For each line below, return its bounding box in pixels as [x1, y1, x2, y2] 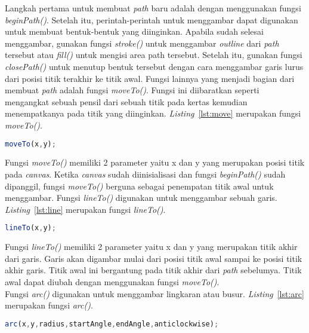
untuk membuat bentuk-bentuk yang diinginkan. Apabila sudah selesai [5, 25, 264, 38]
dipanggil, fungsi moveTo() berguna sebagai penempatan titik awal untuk [5, 179, 274, 192]
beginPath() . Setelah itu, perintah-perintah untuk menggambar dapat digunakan [5, 13, 298, 26]
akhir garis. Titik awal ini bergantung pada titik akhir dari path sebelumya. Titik [5, 264, 302, 276]
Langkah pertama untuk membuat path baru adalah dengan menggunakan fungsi [5, 2, 301, 14]
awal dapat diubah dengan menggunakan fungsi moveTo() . [5, 276, 220, 288]
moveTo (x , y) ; [5, 139, 56, 148]
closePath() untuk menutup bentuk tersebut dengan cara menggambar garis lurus [5, 60, 304, 72]
